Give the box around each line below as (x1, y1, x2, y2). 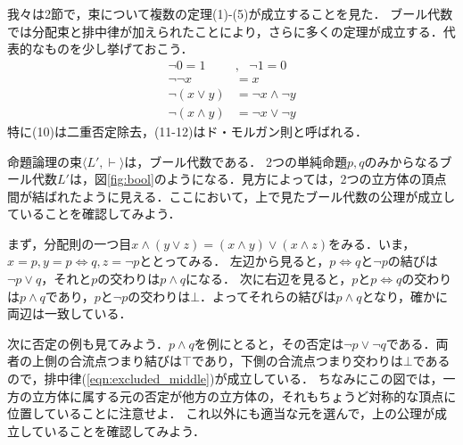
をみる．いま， (328, 234, 416, 252)
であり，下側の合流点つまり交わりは (191, 351, 403, 370)
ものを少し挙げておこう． (44, 39, 194, 58)
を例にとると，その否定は (194, 334, 344, 352)
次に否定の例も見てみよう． (7, 334, 169, 352)
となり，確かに (361, 286, 449, 305)
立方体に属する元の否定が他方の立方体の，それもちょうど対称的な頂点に (31, 386, 457, 405)
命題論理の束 (7, 152, 82, 170)
